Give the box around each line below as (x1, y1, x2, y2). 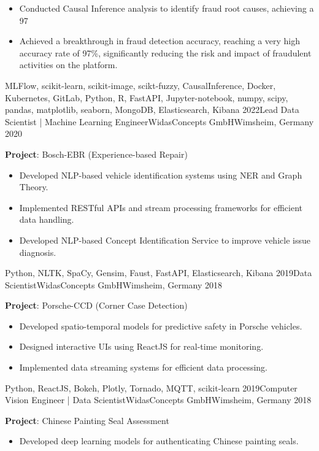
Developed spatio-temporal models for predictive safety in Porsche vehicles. (19, 319, 302, 332)
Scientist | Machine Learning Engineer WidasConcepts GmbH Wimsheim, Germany (5, 115, 314, 128)
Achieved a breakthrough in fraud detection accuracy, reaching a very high (19, 34, 301, 47)
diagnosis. (19, 245, 56, 258)
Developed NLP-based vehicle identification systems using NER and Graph (19, 168, 302, 181)
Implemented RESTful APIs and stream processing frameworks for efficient (19, 201, 302, 214)
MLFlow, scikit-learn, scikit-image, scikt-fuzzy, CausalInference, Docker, (5, 79, 276, 91)
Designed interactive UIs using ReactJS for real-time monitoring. (19, 340, 264, 353)
